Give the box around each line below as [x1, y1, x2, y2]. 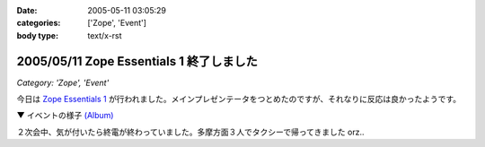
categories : [16, 18, 61, 29]
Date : [16, 5, 38, 15]
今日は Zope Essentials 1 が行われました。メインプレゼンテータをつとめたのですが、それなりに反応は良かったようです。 [16, 94, 462, 105]
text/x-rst [87, 30, 122, 40]
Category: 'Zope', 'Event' [16, 77, 110, 88]
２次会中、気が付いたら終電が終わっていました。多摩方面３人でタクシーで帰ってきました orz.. [16, 126, 365, 137]
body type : [16, 30, 58, 40]
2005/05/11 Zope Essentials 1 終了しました [16, 54, 258, 69]
